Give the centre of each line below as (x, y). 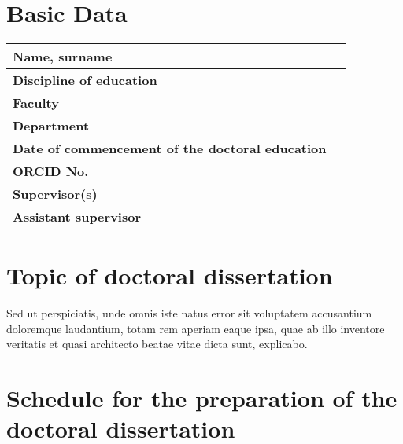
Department (51, 126)
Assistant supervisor (77, 217)
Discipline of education (85, 80)
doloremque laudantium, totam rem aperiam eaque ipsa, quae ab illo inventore (196, 328)
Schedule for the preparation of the (202, 398)
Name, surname (63, 57)
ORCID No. (51, 171)
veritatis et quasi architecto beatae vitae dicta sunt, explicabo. (157, 344)
